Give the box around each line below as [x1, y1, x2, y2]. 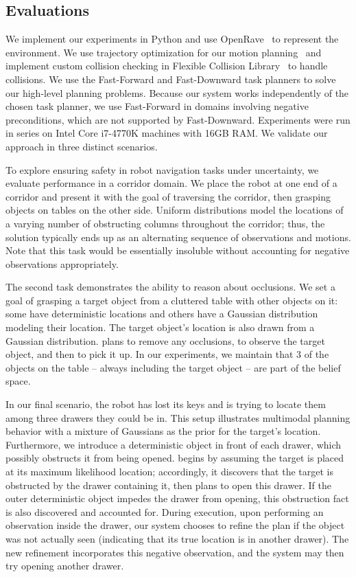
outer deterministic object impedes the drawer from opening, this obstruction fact [5, 491, 349, 506]
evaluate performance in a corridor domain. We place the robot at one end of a [5, 176, 337, 190]
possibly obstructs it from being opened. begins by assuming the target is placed [5, 451, 344, 465]
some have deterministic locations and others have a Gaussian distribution [5, 306, 318, 321]
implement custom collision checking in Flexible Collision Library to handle [5, 58, 328, 73]
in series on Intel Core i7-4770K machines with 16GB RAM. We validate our [5, 126, 328, 140]
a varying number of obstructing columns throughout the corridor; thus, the [5, 216, 325, 230]
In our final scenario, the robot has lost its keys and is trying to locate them [5, 397, 326, 411]
